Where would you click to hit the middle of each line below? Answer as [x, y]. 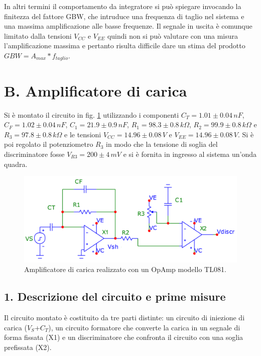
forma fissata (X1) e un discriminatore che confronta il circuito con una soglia [124, 337]
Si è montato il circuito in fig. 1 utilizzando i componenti [92, 114]
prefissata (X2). [28, 347]
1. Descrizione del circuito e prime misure [115, 296]
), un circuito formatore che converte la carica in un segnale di [144, 327]
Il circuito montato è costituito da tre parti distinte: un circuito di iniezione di [124, 317]
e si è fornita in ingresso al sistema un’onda [190, 154]
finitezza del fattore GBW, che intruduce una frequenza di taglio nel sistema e [124, 16]
